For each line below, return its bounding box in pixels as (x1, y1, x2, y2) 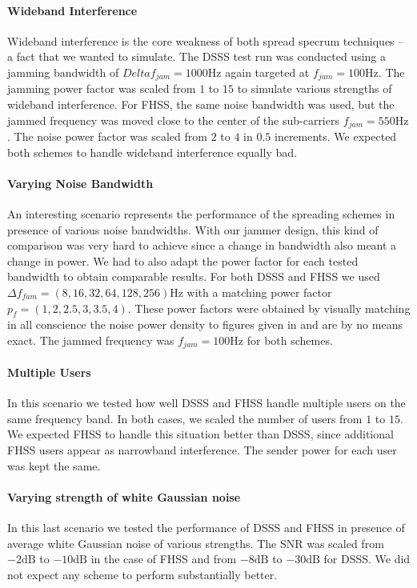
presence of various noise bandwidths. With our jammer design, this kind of (7, 221, 379, 238)
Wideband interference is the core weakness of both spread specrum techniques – (7, 32, 404, 49)
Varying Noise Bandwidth (7, 174, 154, 191)
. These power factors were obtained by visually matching (127, 299, 411, 316)
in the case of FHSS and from (90, 550, 237, 567)
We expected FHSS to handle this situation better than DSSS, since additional (7, 426, 394, 442)
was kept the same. (7, 457, 101, 474)
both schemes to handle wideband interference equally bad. (7, 143, 297, 160)
